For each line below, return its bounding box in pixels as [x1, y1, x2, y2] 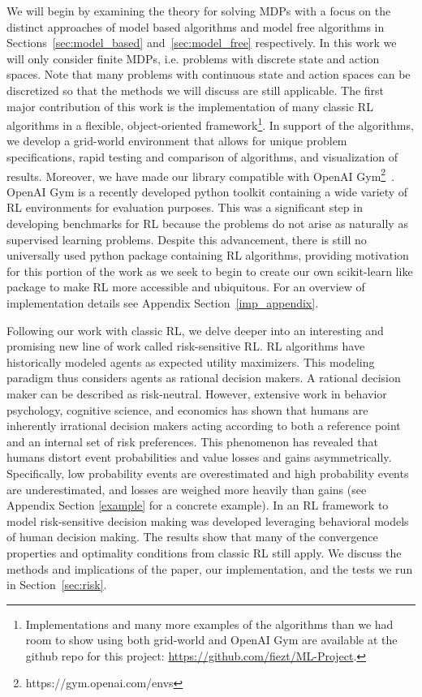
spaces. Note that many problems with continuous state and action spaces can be [6, 66, 411, 83]
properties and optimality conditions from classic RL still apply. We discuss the [6, 544, 402, 561]
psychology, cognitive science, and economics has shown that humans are [6, 401, 368, 418]
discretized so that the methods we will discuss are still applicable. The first [6, 81, 385, 98]
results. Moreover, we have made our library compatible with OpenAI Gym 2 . [6, 165, 395, 184]
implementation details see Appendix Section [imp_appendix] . [6, 295, 319, 311]
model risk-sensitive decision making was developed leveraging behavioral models [6, 512, 409, 529]
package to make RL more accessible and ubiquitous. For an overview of [6, 278, 365, 295]
